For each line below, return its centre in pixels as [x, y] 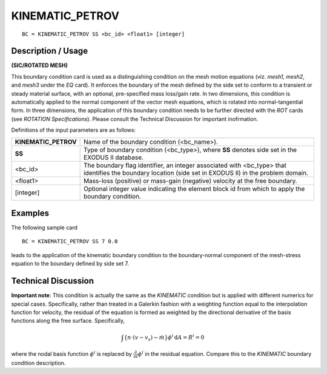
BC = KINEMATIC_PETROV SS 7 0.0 [70, 241]
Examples [30, 213]
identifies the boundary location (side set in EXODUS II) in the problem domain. [196, 172]
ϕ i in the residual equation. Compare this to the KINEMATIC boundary [225, 353]
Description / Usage [49, 51]
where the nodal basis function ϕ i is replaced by [72, 353]
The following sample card [45, 228]
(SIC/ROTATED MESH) [39, 65]
